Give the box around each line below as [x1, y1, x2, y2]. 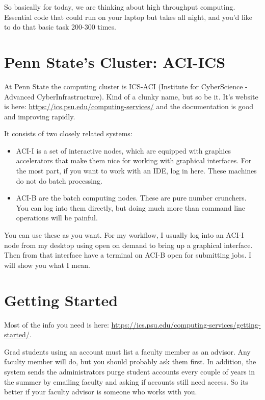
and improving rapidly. [4, 111, 75, 121]
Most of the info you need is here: [4, 319, 109, 330]
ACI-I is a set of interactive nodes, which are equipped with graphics [16, 145, 231, 156]
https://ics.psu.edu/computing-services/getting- [111, 319, 261, 330]
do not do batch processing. [16, 175, 102, 186]
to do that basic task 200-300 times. [4, 21, 116, 32]
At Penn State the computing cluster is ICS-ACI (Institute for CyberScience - [4, 81, 248, 91]
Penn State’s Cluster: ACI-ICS [4, 51, 226, 72]
